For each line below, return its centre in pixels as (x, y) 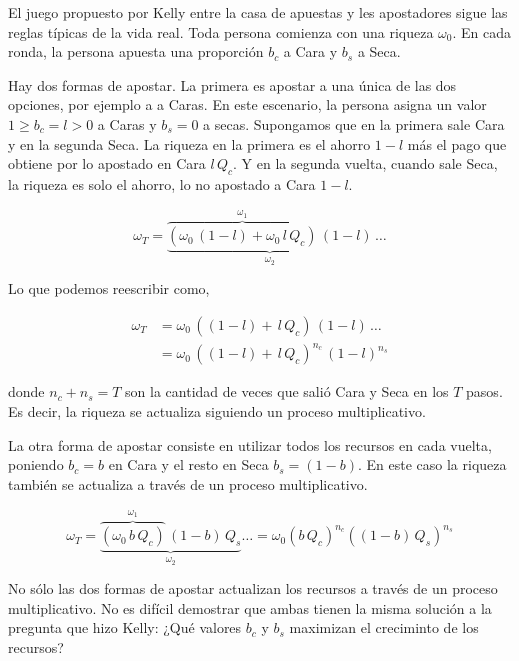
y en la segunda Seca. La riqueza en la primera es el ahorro (189, 143)
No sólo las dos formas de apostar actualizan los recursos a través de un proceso (253, 588)
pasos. (484, 391)
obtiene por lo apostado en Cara (107, 163)
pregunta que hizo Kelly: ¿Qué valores (125, 627)
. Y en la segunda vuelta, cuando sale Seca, (365, 163)
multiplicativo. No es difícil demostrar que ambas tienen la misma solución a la (250, 607)
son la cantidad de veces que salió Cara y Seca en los (287, 391)
